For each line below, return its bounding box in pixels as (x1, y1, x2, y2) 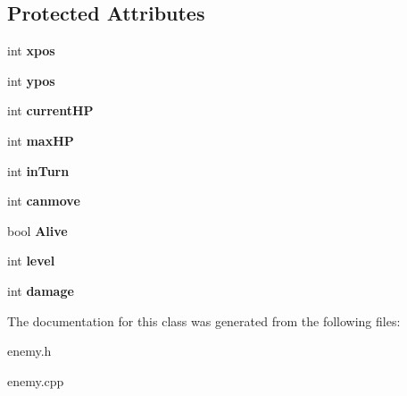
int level (7, 251, 55, 270)
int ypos (7, 71, 55, 89)
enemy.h (7, 341, 52, 360)
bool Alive (7, 221, 68, 240)
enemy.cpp (7, 371, 64, 390)
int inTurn (7, 161, 70, 180)
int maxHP (7, 131, 74, 149)
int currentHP (7, 101, 94, 120)
